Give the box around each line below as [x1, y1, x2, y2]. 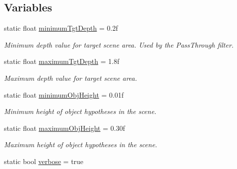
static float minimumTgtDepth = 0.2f [4, 23, 118, 33]
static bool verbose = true [4, 156, 84, 166]
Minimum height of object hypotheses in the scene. [4, 106, 157, 116]
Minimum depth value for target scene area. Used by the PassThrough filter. [4, 39, 234, 50]
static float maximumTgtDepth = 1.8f [4, 56, 119, 66]
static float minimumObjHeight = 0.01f [4, 89, 124, 100]
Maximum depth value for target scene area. [4, 72, 137, 83]
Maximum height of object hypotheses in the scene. [4, 139, 157, 150]
